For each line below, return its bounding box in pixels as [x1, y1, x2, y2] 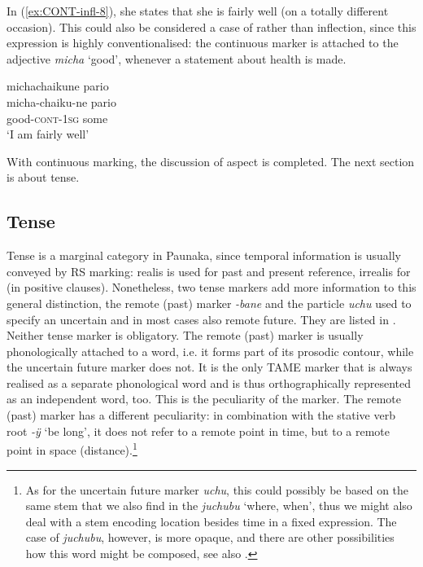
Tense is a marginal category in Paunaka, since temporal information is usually [7, 247, 401, 264]
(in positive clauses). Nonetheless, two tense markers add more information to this [7, 279, 416, 296]
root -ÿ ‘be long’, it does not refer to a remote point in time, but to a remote [7, 422, 390, 439]
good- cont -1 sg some [7, 109, 108, 126]
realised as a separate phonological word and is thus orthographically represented [7, 374, 411, 391]
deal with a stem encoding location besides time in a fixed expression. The [25, 512, 397, 530]
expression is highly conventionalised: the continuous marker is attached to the [7, 34, 399, 51]
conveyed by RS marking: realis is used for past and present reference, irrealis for [7, 262, 411, 279]
